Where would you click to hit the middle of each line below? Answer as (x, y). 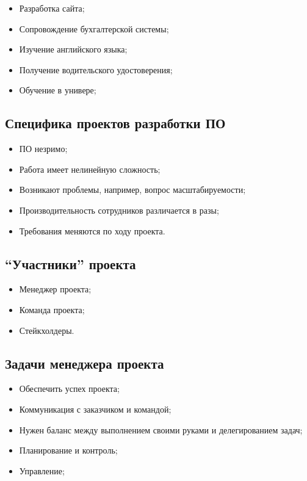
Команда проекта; (52, 309)
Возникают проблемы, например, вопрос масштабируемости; (132, 190)
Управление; (42, 470)
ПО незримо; (43, 149)
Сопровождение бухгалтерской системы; (94, 28)
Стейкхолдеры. (47, 330)
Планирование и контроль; (68, 450)
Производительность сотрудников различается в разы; (119, 210)
